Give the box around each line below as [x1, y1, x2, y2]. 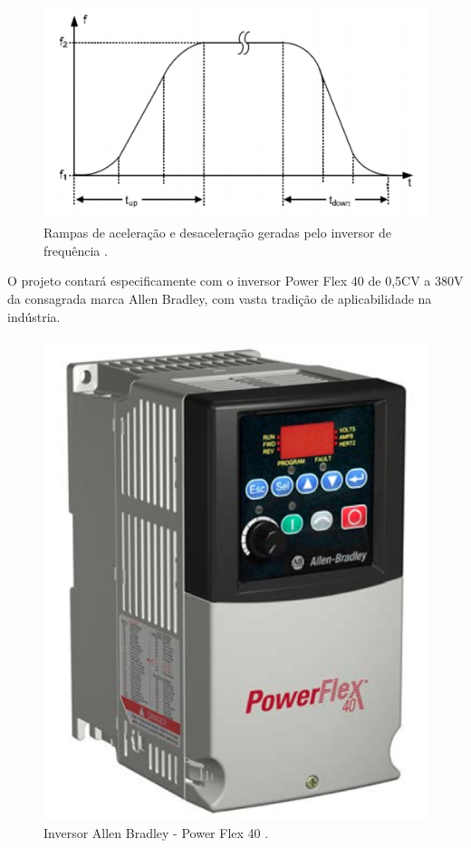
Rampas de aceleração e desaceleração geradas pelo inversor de [43, 223, 392, 242]
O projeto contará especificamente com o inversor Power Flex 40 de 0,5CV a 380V [7, 271, 464, 290]
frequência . [43, 240, 108, 259]
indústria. [7, 307, 61, 326]
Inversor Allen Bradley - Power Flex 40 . [43, 824, 269, 843]
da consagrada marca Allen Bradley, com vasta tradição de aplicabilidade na [7, 288, 432, 307]
